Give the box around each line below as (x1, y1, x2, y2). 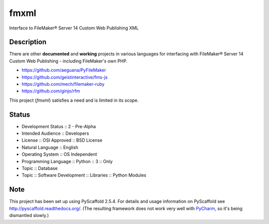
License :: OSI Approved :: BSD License (21, 137, 103, 143)
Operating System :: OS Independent (21, 151, 97, 157)
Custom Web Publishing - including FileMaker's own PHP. (9, 58, 128, 64)
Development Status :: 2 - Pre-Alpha (21, 123, 96, 129)
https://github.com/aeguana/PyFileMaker (21, 67, 107, 73)
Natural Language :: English (21, 144, 78, 150)
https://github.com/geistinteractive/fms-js (21, 74, 108, 80)
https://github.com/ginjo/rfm (21, 88, 80, 94)
